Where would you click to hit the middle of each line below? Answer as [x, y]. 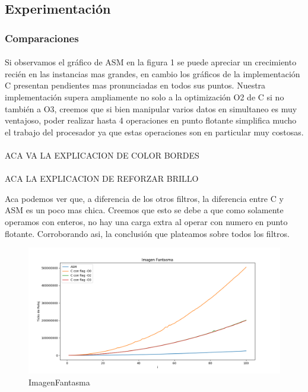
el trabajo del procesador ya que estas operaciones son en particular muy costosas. [154, 132]
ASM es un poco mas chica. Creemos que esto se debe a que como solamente [144, 210]
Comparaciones [42, 38]
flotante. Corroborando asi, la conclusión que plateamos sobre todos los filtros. [147, 233]
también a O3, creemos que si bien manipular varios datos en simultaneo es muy [151, 108]
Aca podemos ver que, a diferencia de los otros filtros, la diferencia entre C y [144, 198]
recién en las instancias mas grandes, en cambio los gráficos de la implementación [153, 73]
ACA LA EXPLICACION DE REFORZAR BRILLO [102, 178]
